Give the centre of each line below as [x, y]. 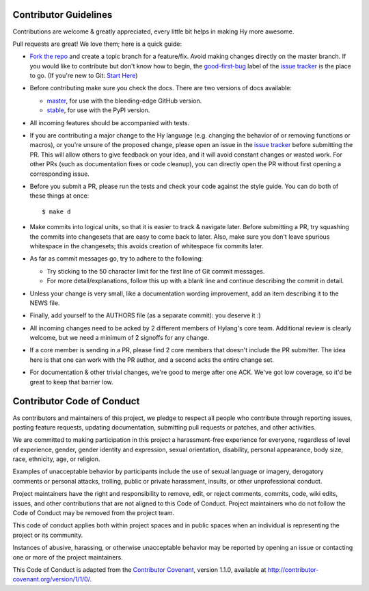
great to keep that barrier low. [71, 382]
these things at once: [59, 196]
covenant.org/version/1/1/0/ [51, 579]
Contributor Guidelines [63, 15]
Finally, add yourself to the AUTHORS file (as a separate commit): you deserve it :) [145, 315]
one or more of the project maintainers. [68, 557]
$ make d [56, 211]
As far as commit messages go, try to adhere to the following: [117, 259]
